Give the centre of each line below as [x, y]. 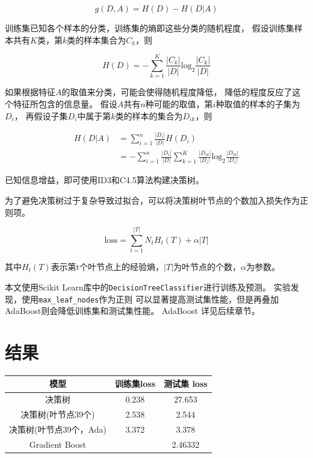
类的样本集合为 [97, 39]
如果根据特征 [30, 92]
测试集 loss [186, 384]
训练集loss [135, 384]
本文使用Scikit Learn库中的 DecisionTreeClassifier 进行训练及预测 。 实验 [148, 287]
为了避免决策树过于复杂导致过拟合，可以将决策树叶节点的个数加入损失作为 [152, 200]
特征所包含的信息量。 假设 [65, 103]
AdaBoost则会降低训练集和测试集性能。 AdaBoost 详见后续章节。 [132, 311]
